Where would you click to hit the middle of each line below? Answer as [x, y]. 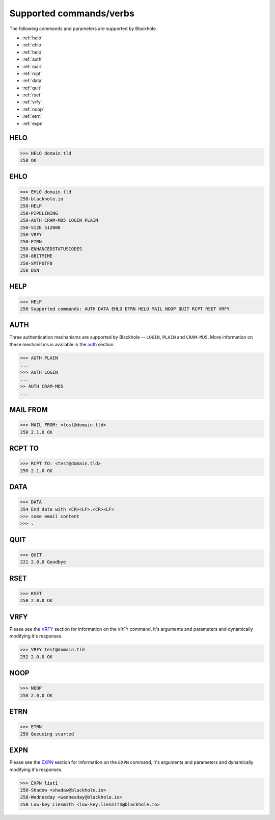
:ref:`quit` [32, 88]
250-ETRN [31, 242]
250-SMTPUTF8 [36, 263]
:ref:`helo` [32, 38]
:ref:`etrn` [32, 116]
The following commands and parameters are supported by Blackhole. [83, 29]
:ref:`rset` [32, 95]
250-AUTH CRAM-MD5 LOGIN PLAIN [59, 220]
